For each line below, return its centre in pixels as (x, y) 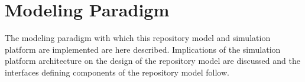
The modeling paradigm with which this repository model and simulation (138, 38)
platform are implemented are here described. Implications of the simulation (143, 49)
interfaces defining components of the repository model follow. (117, 72)
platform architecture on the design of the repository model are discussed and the (152, 61)
